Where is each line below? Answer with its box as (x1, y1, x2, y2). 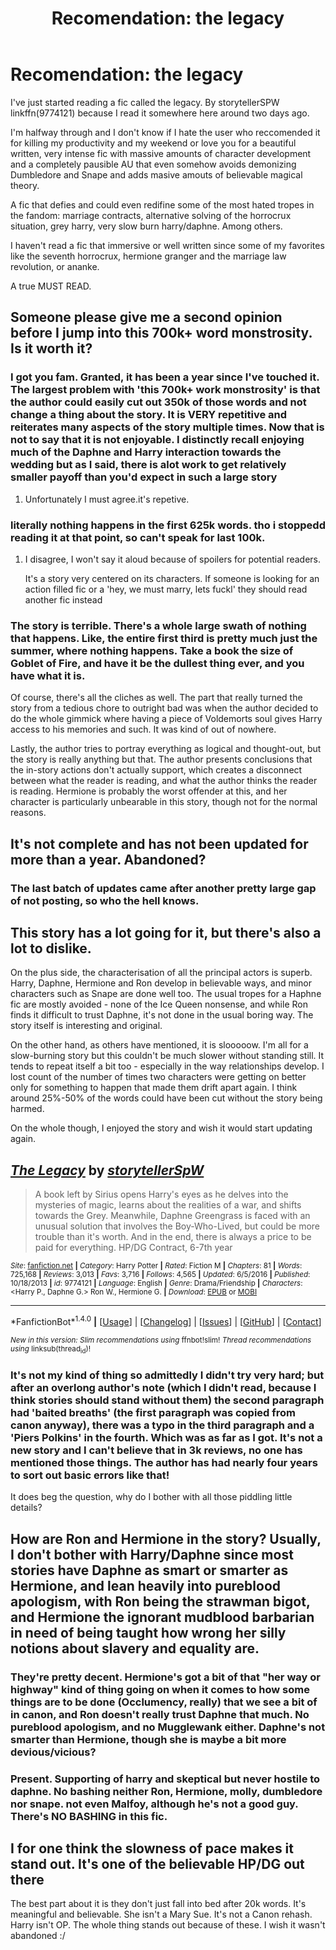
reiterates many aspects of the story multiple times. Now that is (10, 420, 325, 434)
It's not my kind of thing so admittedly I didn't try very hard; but (10, 1368, 325, 1382)
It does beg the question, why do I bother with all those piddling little (10, 1491, 293, 1503)
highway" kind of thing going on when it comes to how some (10, 1682, 310, 1696)
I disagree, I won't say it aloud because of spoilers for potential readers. (24, 553, 322, 565)
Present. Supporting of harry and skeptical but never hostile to (10, 1772, 321, 1786)
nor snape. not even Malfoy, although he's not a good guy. (10, 1797, 299, 1811)
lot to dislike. (10, 940, 92, 957)
